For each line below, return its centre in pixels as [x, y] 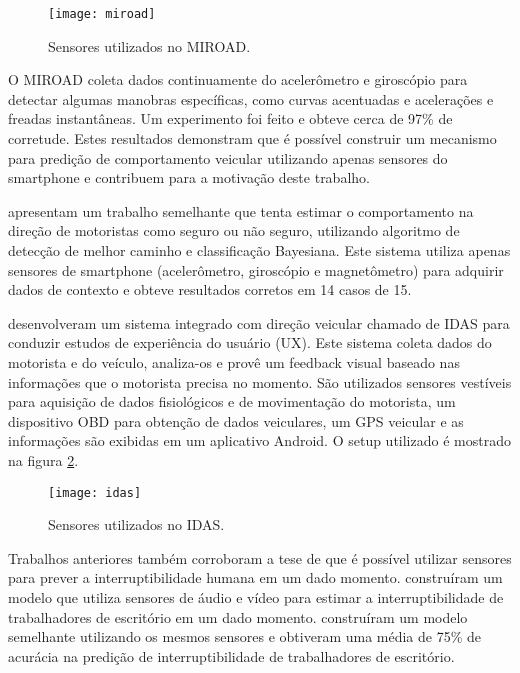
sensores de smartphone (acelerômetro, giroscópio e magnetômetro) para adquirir [256, 269]
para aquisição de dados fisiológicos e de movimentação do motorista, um [232, 401]
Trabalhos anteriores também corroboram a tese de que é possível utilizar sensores [260, 557]
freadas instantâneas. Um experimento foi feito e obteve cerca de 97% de [230, 118]
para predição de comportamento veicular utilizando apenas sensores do [228, 157]
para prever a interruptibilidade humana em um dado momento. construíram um [255, 577]
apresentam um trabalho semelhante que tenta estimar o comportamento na [241, 210]
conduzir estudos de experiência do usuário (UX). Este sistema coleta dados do [250, 342]
